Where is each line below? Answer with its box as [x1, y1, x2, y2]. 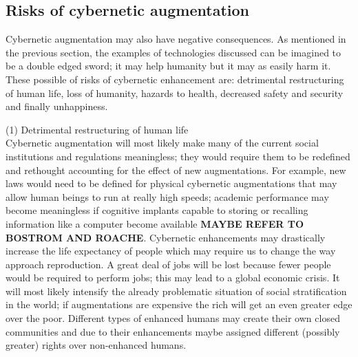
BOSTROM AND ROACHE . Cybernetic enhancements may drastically [6, 230, 326, 244]
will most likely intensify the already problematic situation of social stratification [6, 283, 347, 298]
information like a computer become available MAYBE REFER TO [6, 216, 304, 230]
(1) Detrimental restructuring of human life [6, 122, 189, 136]
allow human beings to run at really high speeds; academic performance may [6, 189, 329, 204]
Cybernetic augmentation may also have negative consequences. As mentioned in [6, 32, 346, 46]
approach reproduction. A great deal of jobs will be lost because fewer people [6, 257, 331, 271]
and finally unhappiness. [6, 99, 108, 113]
